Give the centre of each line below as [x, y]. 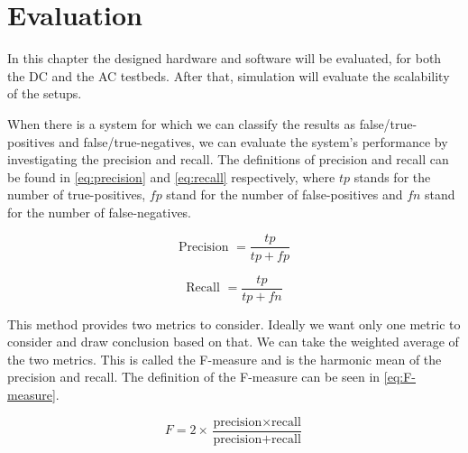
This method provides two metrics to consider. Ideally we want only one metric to [234, 324]
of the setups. [45, 93]
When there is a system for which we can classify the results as [182, 123]
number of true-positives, [77, 194]
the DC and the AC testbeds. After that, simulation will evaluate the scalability [229, 75]
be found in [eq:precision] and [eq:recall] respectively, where [171, 176]
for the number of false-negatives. [100, 212]
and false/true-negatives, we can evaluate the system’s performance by [253, 141]
